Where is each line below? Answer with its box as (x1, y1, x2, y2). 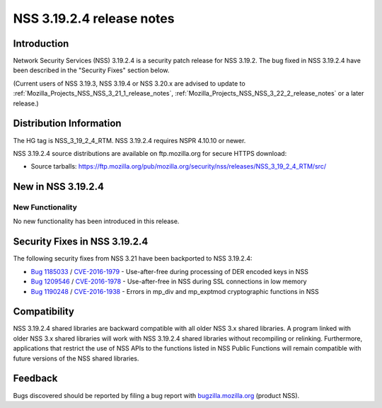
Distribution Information (13, 118, 122, 130)
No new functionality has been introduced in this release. (13, 217, 180, 226)
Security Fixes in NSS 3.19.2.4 (13, 236, 149, 248)
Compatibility (13, 305, 74, 318)
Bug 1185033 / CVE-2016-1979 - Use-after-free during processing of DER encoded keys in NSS (30, 267, 309, 276)
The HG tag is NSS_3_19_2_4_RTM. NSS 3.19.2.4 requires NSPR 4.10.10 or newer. (13, 136, 246, 144)
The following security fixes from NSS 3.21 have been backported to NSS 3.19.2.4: (13, 254, 253, 263)
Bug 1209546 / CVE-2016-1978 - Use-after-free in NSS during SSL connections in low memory (30, 277, 307, 286)
